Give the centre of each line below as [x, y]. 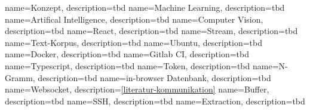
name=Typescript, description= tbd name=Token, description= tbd [128, 65]
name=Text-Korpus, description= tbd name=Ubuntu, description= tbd [133, 42]
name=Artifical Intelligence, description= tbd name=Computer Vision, [134, 19]
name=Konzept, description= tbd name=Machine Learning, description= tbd [145, 7]
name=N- [270, 65]
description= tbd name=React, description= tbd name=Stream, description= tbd [151, 31]
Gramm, [20, 77]
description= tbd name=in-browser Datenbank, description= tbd [154, 77]
